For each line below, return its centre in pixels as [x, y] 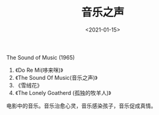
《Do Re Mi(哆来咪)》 [39, 70]
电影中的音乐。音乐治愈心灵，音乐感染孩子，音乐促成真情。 [81, 106]
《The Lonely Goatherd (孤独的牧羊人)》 [63, 92]
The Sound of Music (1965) [41, 57]
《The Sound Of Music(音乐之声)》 [56, 77]
